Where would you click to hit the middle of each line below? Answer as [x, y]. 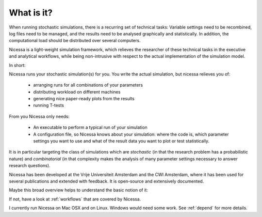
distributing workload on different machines [77, 92]
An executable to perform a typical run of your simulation [90, 127]
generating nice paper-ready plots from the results [84, 99]
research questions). [30, 166]
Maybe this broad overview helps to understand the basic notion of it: [78, 190]
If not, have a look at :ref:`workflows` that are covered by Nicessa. [75, 199]
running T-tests [49, 105]
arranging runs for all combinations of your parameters [88, 85]
